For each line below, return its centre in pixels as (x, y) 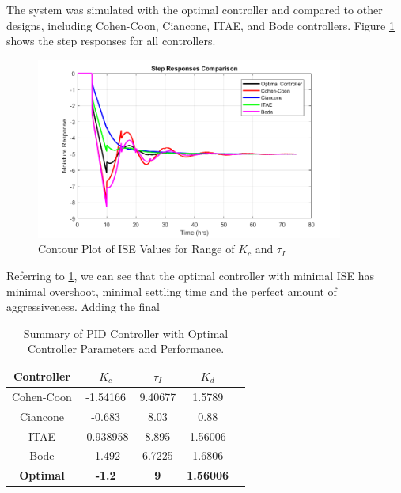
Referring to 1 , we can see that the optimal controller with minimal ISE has (191, 276)
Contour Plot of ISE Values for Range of (136, 249)
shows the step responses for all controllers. (111, 41)
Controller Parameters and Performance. (126, 349)
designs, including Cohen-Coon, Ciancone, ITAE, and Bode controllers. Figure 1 (200, 25)
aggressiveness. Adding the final (83, 307)
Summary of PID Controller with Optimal (126, 333)
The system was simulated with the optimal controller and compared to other (195, 9)
